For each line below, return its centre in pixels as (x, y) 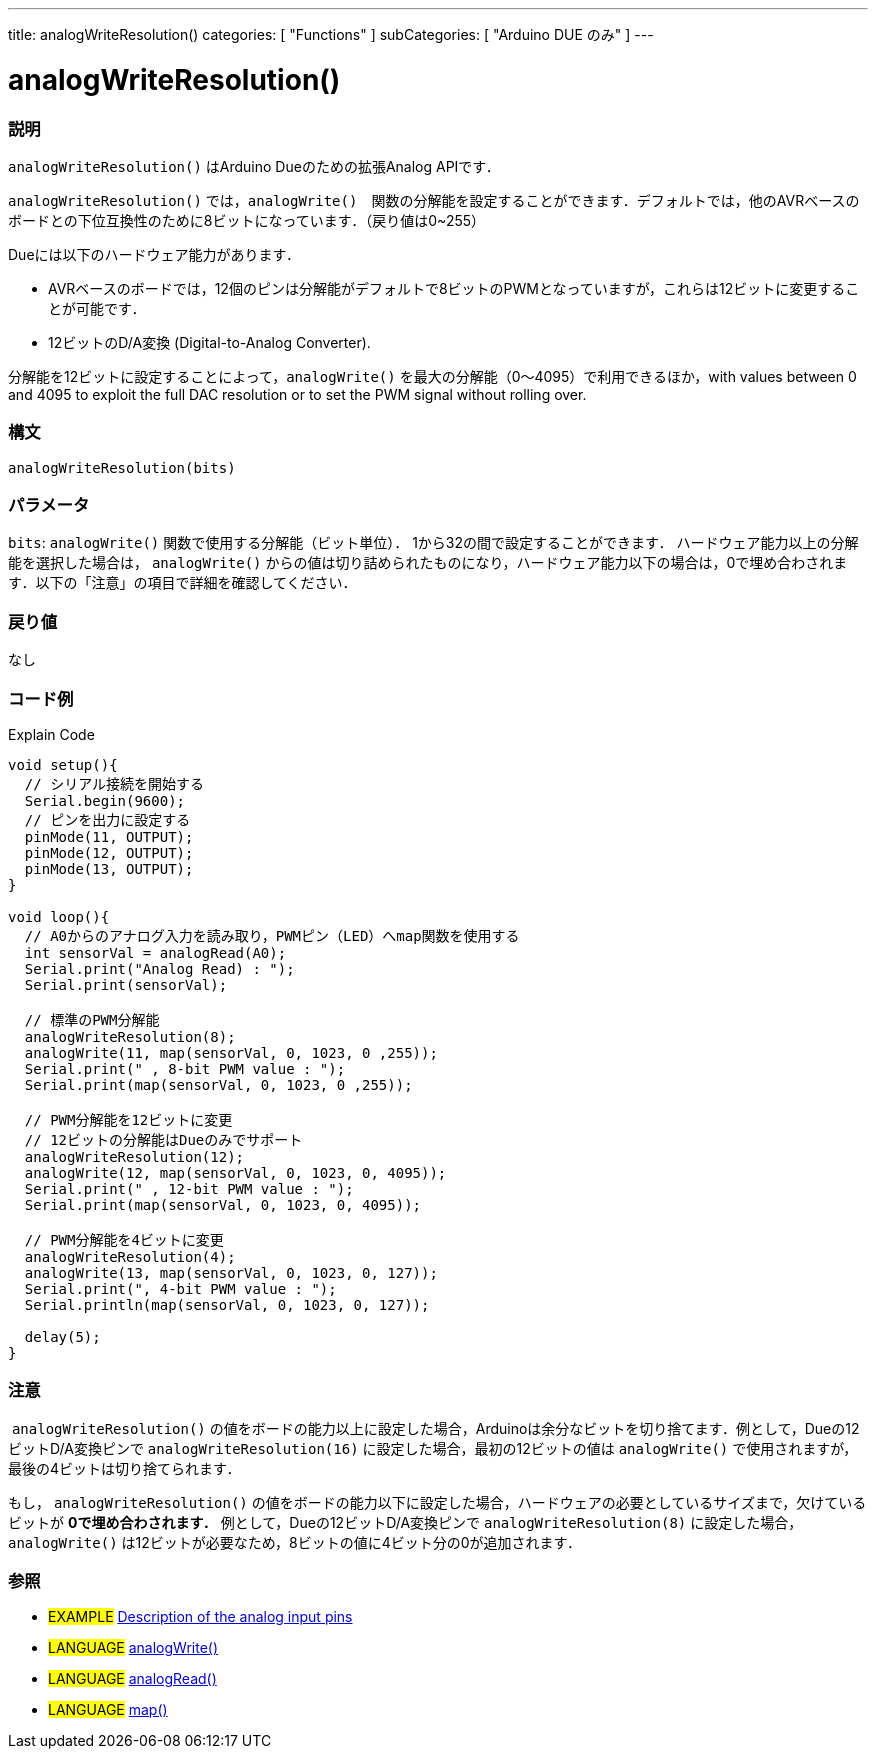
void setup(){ (63, 764)
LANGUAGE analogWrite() (133, 1648)
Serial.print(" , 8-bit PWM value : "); (185, 1068)
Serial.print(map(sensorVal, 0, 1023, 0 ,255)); (218, 1084)
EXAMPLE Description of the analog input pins (200, 1617)
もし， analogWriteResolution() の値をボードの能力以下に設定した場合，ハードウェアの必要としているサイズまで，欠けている (437, 1502)
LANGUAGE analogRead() (132, 1679)
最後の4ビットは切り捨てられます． (124, 1468)
